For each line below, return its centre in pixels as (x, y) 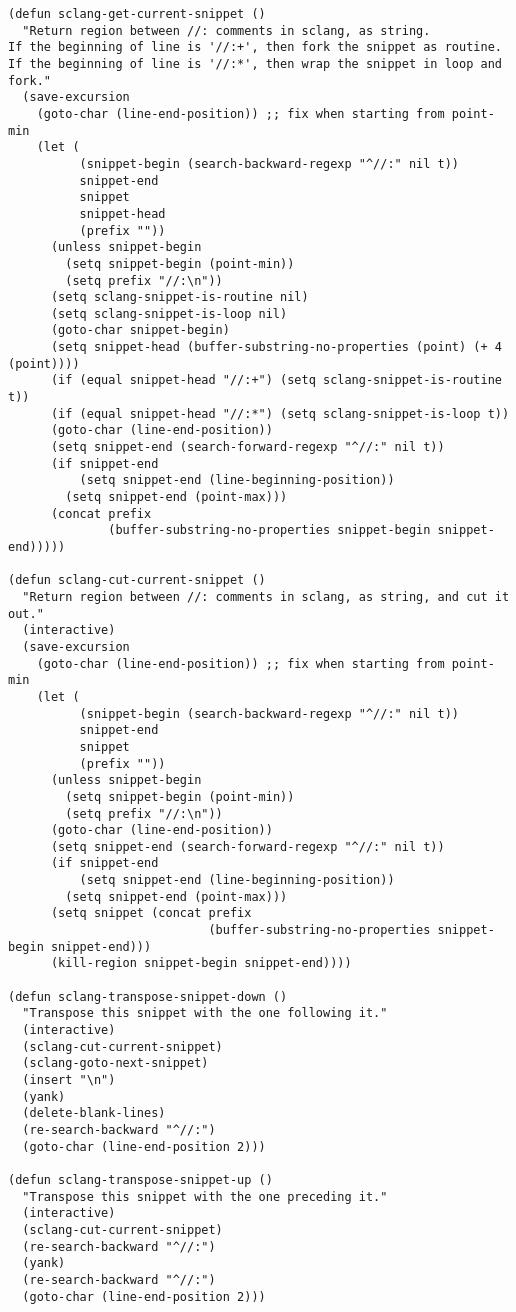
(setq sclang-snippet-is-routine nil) (179, 297)
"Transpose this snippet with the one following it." (205, 1013)
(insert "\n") (69, 1080)
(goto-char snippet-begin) (140, 330)
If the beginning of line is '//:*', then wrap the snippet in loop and (255, 63)
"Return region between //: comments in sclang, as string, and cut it (266, 596)
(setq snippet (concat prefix (151, 913)
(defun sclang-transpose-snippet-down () (148, 996)
